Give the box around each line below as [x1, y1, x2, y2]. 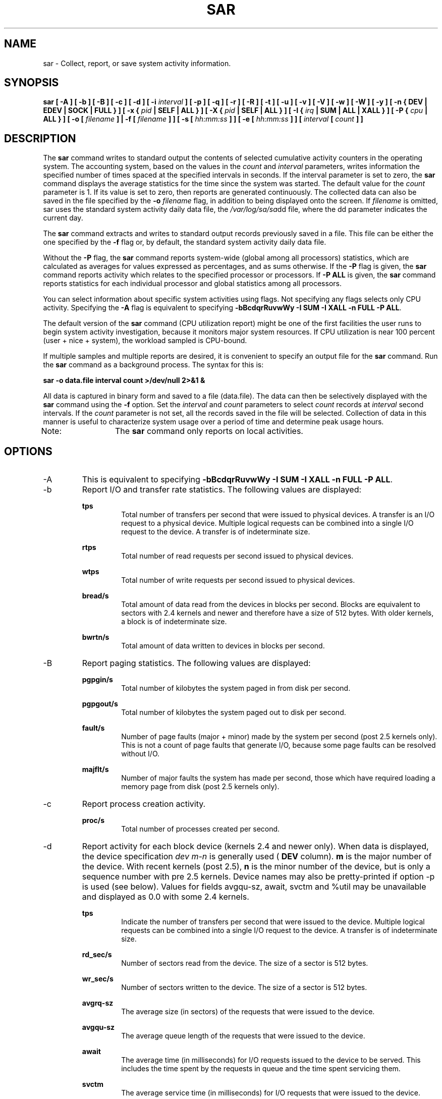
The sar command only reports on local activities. [115, 426, 303, 436]
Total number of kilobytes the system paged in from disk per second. [121, 684, 351, 693]
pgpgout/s [82, 699, 118, 708]
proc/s [82, 816, 105, 825]
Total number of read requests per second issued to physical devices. [121, 552, 354, 561]
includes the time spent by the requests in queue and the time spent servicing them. [121, 1064, 401, 1073]
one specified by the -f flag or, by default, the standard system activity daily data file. [43, 238, 326, 247]
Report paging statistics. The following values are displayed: [82, 658, 311, 669]
